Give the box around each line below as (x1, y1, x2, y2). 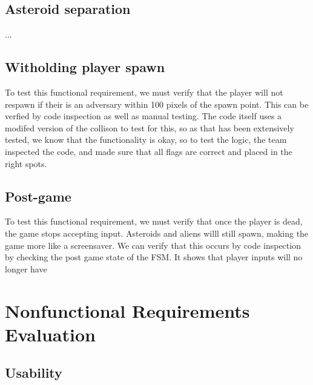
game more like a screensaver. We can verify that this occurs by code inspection (5, 239, 301, 251)
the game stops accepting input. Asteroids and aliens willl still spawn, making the (5, 226, 309, 239)
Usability (5, 363, 62, 382)
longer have (5, 262, 47, 275)
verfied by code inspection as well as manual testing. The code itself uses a (5, 110, 282, 122)
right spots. (5, 157, 47, 169)
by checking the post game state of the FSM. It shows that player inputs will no (5, 251, 303, 263)
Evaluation (5, 321, 96, 346)
